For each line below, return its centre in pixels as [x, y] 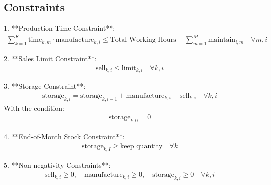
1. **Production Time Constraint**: [60, 28]
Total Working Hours [143, 40]
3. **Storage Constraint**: [45, 86]
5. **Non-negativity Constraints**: [57, 165]
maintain [222, 40]
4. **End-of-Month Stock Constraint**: [64, 137]
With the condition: [34, 108]
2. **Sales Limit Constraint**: [50, 59]
